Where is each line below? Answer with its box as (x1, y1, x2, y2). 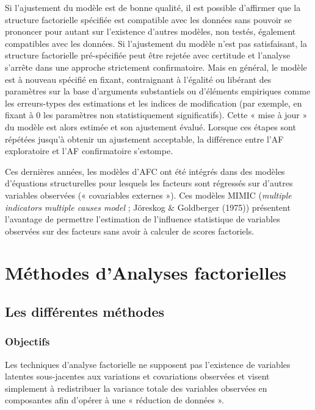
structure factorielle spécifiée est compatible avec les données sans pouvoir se (5, 13, 292, 26)
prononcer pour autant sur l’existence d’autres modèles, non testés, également (5, 25, 296, 38)
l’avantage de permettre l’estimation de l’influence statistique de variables (5, 213, 280, 225)
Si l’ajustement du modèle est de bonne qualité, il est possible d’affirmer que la (5, 1, 301, 13)
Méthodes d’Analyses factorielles (5, 260, 287, 285)
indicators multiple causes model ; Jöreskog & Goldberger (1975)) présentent (5, 200, 291, 213)
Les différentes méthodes (5, 302, 165, 321)
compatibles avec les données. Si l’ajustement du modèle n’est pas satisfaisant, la (5, 37, 307, 49)
